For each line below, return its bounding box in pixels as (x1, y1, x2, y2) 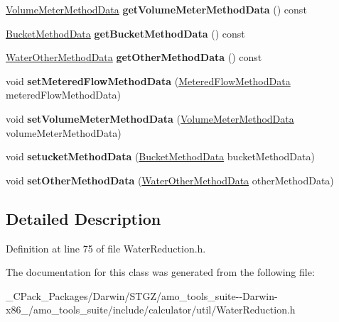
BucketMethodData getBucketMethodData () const (6, 26, 245, 40)
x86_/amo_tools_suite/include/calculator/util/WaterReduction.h (6, 302, 296, 317)
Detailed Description (6, 207, 161, 229)
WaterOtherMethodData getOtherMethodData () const (6, 50, 262, 65)
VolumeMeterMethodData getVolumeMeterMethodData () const (6, 2, 307, 16)
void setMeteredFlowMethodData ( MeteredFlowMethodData (6, 73, 291, 88)
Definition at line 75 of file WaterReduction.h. (6, 240, 206, 255)
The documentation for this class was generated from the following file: (6, 265, 315, 279)
